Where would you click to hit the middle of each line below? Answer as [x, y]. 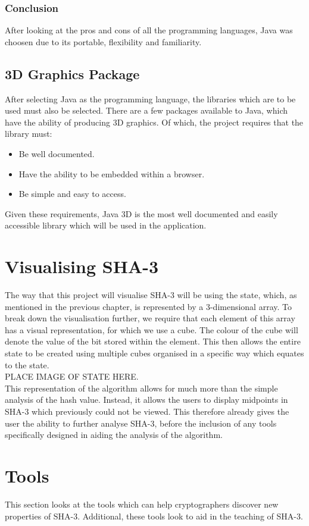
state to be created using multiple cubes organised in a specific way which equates [154, 353]
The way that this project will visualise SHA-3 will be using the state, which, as [151, 295]
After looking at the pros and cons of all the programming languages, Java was [149, 30]
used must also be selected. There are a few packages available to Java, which [146, 110]
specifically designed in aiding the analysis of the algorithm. [114, 435]
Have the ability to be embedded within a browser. [112, 173]
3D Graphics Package [72, 73]
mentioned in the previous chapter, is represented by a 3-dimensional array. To [148, 306]
